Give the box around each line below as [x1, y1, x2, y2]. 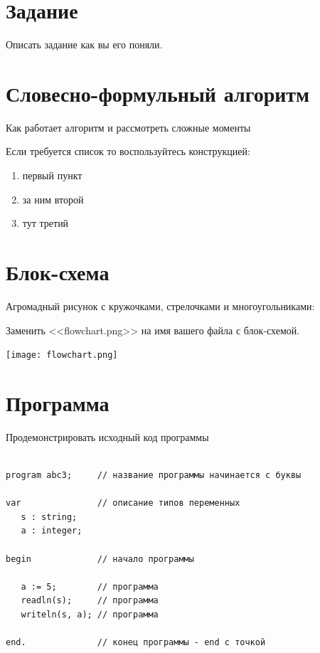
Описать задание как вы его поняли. [6, 37, 163, 52]
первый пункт [22, 168, 82, 183]
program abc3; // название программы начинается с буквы [6, 470, 302, 481]
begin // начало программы [6, 553, 194, 564]
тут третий [22, 216, 69, 230]
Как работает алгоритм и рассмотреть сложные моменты [6, 120, 251, 134]
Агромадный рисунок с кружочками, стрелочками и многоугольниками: [6, 298, 315, 313]
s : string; [21, 511, 78, 522]
